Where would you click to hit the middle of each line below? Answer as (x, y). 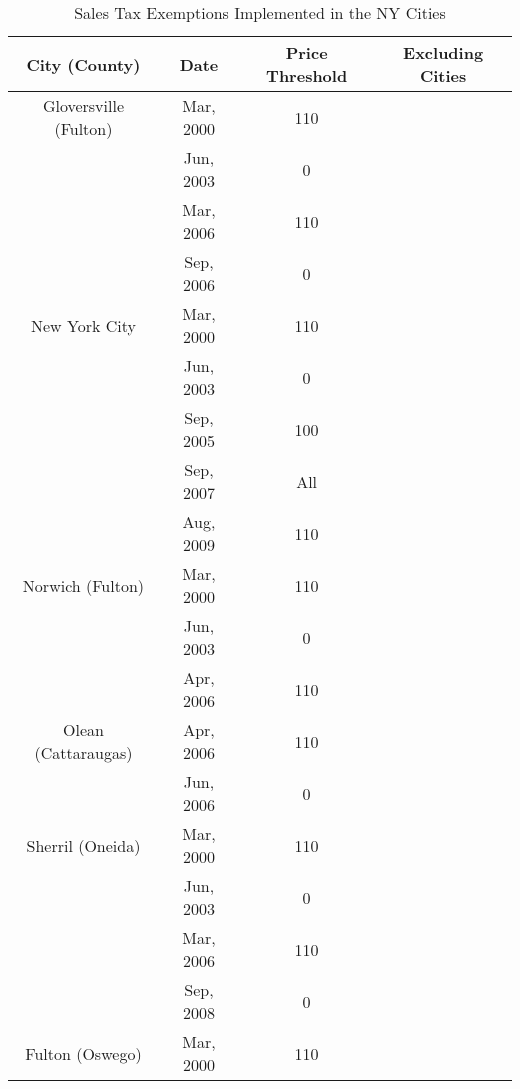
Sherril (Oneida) (83, 845)
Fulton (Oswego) (83, 1053)
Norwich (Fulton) (83, 585)
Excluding (443, 52)
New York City (83, 325)
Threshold (307, 75)
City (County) (83, 64)
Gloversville (83, 105)
